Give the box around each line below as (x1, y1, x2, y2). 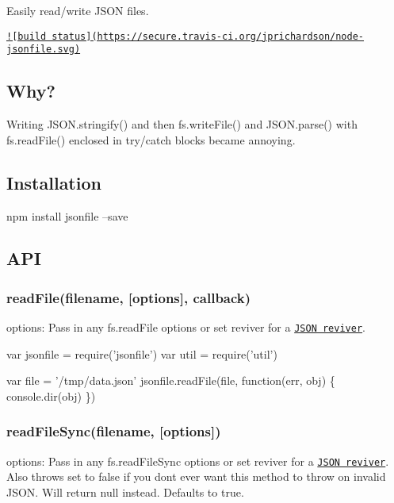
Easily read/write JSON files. (6, 2, 149, 18)
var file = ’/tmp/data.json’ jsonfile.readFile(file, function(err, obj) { (6, 372, 335, 389)
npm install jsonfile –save (6, 207, 128, 224)
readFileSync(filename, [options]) (6, 421, 221, 441)
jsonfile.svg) (6, 44, 81, 56)
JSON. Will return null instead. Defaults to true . (6, 484, 244, 500)
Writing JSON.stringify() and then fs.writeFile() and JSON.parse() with (6, 116, 358, 132)
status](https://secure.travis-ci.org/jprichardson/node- (52, 30, 365, 42)
